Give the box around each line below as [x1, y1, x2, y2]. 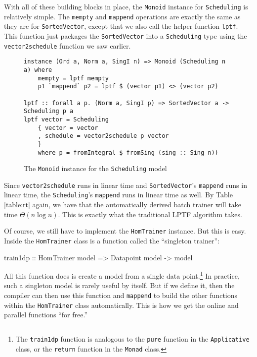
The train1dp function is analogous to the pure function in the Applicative [15, 333, 250, 344]
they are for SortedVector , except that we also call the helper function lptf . [4, 21, 238, 31]
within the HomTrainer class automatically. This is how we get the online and [4, 299, 239, 310]
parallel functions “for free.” [4, 309, 87, 320]
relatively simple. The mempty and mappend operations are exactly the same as [4, 11, 241, 21]
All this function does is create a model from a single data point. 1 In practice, [4, 269, 240, 281]
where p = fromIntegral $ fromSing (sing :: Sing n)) [38, 149, 218, 156]
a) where [24, 66, 52, 73]
